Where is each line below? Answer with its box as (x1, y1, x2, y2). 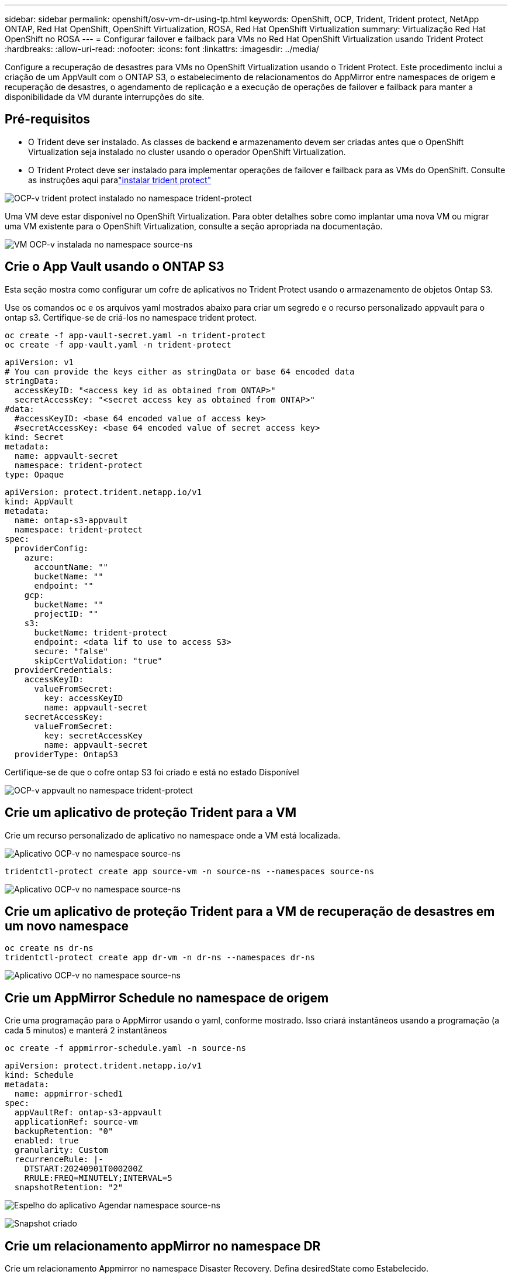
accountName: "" (34, 562, 109, 572)
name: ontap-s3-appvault (14, 515, 128, 525)
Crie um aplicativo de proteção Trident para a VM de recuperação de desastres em (5, 903, 495, 919)
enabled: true (14, 1136, 79, 1146)
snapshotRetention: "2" (14, 1183, 123, 1193)
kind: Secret (5, 432, 64, 442)
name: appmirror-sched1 (14, 1089, 123, 1099)
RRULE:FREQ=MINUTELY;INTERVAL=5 (24, 1173, 172, 1183)
